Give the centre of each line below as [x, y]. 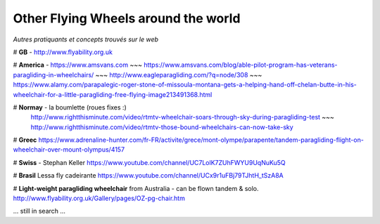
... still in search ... [39, 211]
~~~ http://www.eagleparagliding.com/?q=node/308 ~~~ [179, 74]
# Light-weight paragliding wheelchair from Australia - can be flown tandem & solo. [136, 188]
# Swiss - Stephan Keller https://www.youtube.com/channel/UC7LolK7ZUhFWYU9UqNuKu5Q [149, 162]
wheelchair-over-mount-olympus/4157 [69, 150]
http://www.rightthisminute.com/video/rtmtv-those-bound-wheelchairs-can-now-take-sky [162, 127]
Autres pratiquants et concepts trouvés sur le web [85, 39]
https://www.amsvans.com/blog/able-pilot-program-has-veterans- [240, 65]
